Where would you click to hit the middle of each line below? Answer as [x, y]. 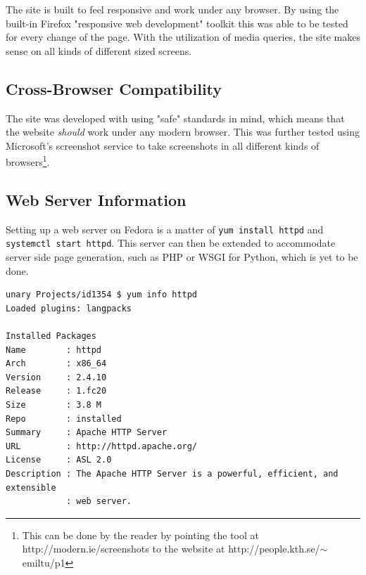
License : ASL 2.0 [59, 460]
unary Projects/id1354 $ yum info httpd [102, 295]
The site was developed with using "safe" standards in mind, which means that [175, 118]
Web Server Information [96, 200]
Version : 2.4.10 [56, 377]
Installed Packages [51, 336]
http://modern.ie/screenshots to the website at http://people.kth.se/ [171, 549]
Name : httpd [54, 350]
